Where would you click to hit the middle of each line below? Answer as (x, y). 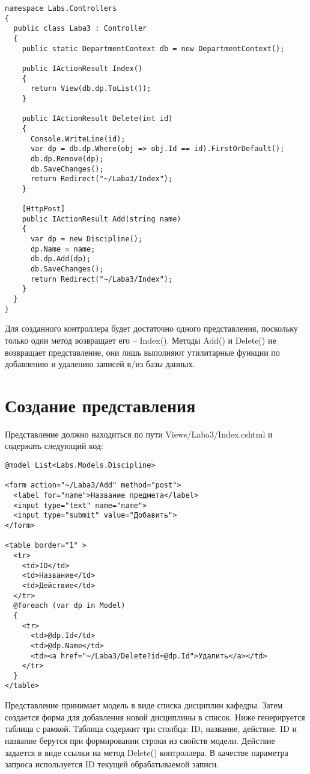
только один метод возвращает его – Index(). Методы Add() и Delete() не (141, 340)
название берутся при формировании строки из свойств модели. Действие (140, 740)
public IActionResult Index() (82, 68)
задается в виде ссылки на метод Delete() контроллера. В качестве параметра (147, 752)
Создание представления (100, 405)
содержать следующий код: (54, 446)
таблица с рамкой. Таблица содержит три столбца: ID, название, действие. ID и (151, 729)
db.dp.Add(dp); (61, 259)
